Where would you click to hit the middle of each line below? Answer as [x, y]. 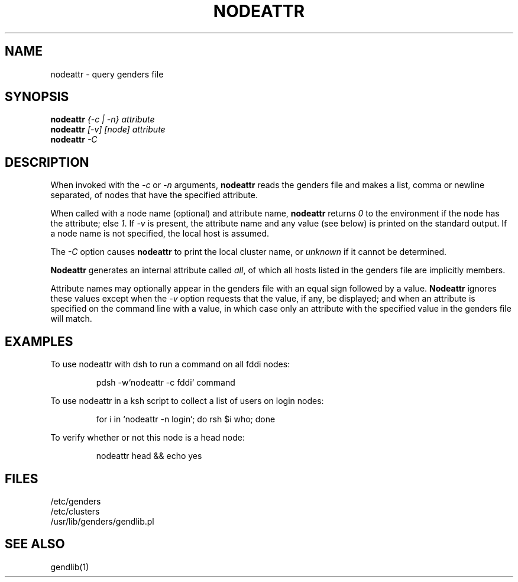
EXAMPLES [39, 341]
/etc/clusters [75, 511]
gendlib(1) [70, 567]
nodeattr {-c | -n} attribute [103, 119]
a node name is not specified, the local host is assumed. [160, 234]
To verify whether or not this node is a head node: [148, 438]
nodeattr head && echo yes [149, 456]
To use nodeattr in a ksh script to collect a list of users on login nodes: [187, 401]
